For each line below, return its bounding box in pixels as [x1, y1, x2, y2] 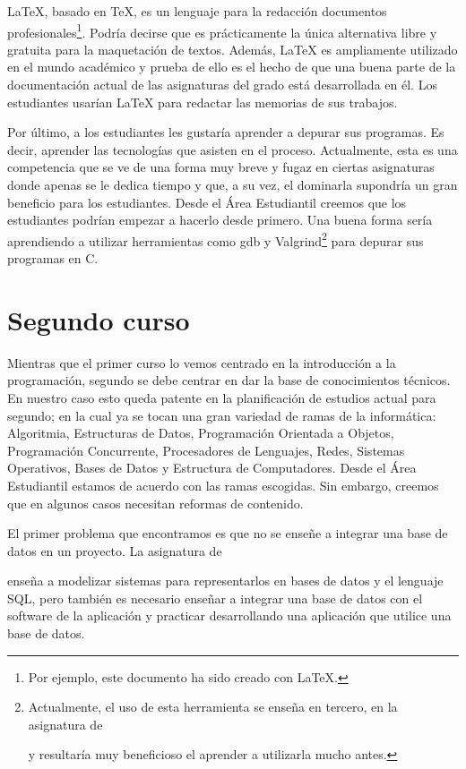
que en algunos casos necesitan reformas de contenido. [7, 493, 304, 512]
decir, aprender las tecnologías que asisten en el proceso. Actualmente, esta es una [7, 140, 458, 158]
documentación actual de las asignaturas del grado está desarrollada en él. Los [7, 75, 437, 94]
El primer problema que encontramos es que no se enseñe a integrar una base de [7, 524, 448, 543]
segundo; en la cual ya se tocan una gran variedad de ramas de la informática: [7, 406, 436, 424]
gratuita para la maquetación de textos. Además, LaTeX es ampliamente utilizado [7, 39, 458, 58]
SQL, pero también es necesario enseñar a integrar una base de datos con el [7, 588, 423, 607]
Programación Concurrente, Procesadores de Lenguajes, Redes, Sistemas [7, 440, 405, 459]
